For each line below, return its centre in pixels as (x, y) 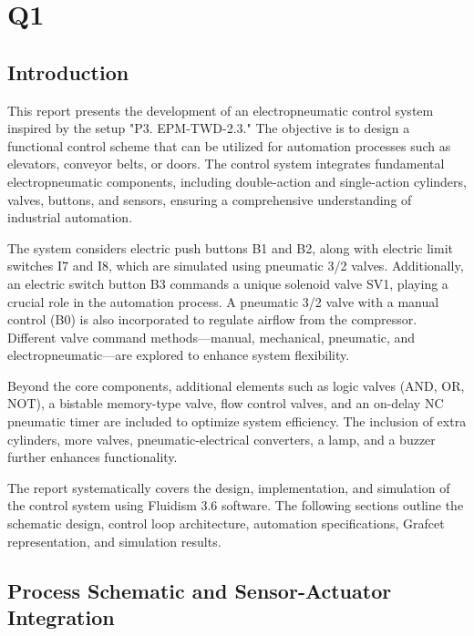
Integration (61, 617)
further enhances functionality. (93, 457)
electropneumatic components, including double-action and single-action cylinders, (237, 181)
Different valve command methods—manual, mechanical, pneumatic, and (211, 337)
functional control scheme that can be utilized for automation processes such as (229, 145)
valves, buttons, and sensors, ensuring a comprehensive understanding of (210, 199)
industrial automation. (70, 217)
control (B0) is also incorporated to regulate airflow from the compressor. (212, 319)
